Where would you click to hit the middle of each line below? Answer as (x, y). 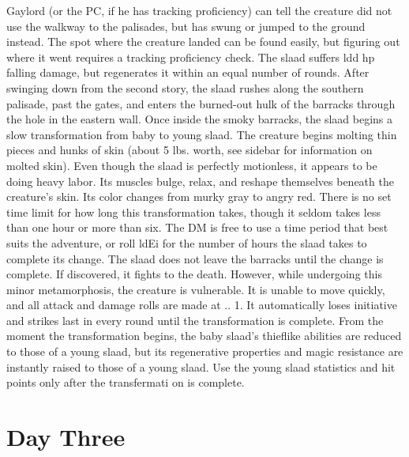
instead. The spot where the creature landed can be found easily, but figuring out (203, 42)
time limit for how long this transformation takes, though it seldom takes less (193, 212)
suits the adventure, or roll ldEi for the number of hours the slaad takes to (187, 242)
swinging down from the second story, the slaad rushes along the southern (185, 87)
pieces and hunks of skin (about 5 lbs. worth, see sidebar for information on (189, 150)
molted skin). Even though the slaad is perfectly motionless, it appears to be (192, 165)
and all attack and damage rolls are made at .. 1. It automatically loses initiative (202, 305)
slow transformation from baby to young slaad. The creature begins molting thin (202, 134)
